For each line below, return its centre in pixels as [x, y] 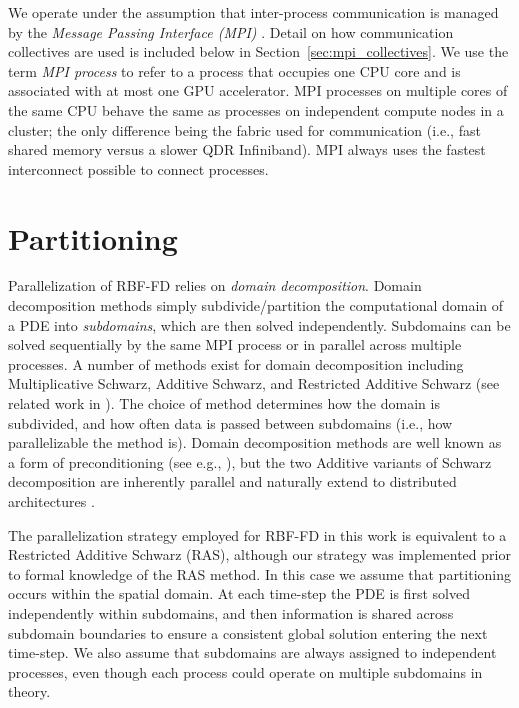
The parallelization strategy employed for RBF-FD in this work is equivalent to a [257, 534]
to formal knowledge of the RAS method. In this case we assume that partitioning [260, 573]
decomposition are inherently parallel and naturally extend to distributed [232, 481]
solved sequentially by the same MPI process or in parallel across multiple [235, 344]
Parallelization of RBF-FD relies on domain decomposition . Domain [215, 285]
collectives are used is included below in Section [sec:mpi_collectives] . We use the [258, 51]
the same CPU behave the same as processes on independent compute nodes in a [256, 109]
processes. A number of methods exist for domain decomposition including [236, 363]
